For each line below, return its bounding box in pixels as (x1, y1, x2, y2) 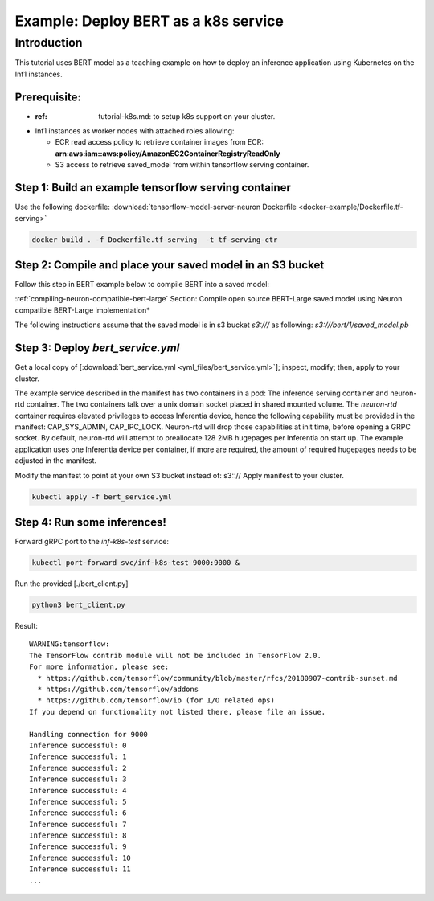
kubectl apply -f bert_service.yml (31, 492, 172, 502)
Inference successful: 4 (29, 786, 127, 795)
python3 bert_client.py (31, 600, 126, 610)
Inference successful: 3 (29, 775, 127, 784)
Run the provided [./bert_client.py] (14, 579, 129, 588)
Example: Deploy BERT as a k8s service (14, 12, 285, 30)
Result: (14, 621, 38, 631)
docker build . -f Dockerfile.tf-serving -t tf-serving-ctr (31, 235, 278, 244)
